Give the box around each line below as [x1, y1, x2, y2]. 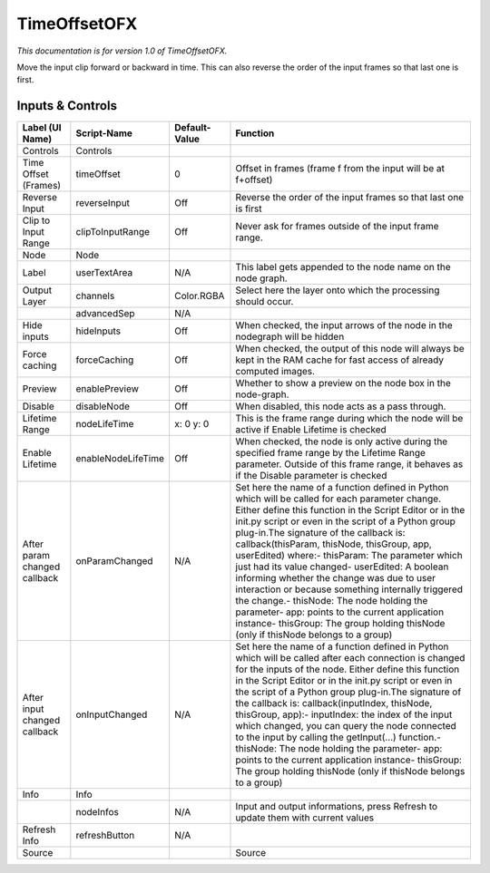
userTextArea [75, 267, 133, 279]
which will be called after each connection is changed [235, 652, 465, 664]
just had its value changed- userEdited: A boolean [235, 560, 449, 573]
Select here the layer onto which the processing [235, 284, 440, 296]
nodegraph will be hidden [235, 331, 345, 344]
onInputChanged [75, 708, 148, 721]
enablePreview [75, 383, 140, 395]
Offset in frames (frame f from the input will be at [235, 162, 445, 175]
